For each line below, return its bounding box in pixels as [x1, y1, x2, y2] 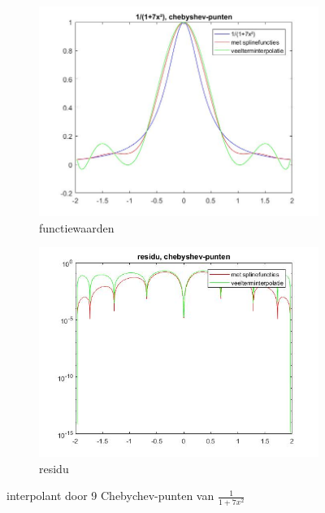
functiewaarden [39, 219, 115, 236]
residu [39, 459, 69, 476]
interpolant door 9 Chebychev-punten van [6, 487, 214, 504]
